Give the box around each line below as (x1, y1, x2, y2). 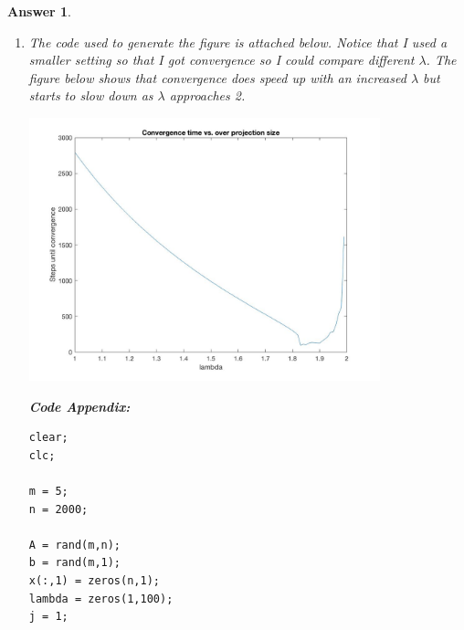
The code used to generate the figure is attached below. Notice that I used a (28, 32, 448, 51)
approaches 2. (169, 86, 246, 105)
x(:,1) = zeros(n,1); (28, 574, 160, 588)
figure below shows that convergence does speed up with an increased (28, 68, 406, 87)
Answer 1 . (7, 2, 71, 20)
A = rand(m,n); (28, 538, 121, 551)
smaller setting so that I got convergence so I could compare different (28, 50, 415, 69)
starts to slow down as (28, 86, 153, 105)
